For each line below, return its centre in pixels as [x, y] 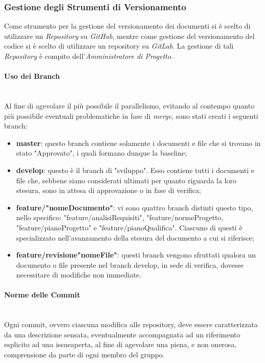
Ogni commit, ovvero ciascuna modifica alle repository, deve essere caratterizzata [131, 324]
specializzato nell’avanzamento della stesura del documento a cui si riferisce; [135, 237]
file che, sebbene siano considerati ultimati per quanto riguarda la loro [126, 180]
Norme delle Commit [42, 295]
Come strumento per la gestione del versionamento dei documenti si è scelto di [127, 26]
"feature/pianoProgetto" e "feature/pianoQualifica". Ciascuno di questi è [129, 227]
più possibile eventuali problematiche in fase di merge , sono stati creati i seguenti [131, 115]
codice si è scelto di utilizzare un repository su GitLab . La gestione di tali [119, 46]
